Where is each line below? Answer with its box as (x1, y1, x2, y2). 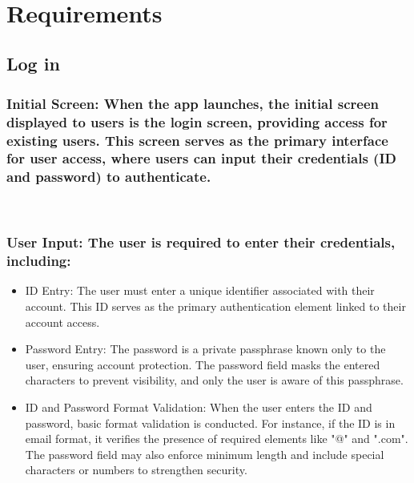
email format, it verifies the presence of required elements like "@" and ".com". (25, 430, 408, 447)
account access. (25, 313, 100, 330)
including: (6, 251, 71, 271)
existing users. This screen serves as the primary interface (6, 130, 388, 150)
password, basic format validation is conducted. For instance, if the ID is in (25, 414, 396, 431)
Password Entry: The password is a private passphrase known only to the (25, 340, 386, 357)
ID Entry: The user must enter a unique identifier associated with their (25, 282, 375, 299)
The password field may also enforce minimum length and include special (25, 445, 384, 462)
